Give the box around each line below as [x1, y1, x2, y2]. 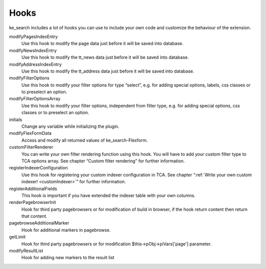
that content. [21, 213, 48, 219]
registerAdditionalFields [9, 186, 58, 192]
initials [9, 116, 22, 122]
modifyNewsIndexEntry [9, 47, 57, 53]
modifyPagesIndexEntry [9, 34, 58, 39]
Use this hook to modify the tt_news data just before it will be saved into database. [21, 54, 189, 60]
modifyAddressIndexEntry [9, 61, 62, 67]
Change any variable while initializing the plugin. [21, 123, 120, 129]
